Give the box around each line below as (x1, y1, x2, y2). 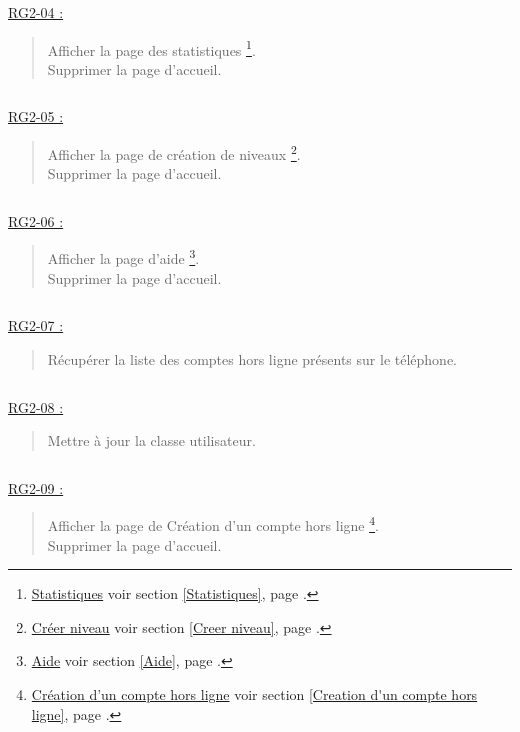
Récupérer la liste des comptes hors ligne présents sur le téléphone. (47, 348, 458, 369)
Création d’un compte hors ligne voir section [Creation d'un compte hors (31, 683, 478, 704)
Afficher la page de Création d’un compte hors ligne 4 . (47, 512, 379, 535)
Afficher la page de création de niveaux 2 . (47, 141, 301, 164)
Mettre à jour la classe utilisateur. (47, 430, 256, 451)
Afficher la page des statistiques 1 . (47, 36, 256, 60)
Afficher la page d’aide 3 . (47, 245, 200, 269)
